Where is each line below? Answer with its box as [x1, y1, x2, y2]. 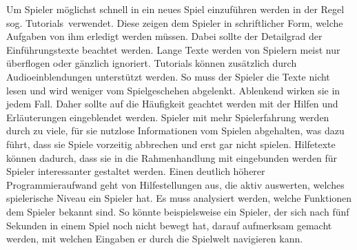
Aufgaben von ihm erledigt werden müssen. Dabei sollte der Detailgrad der [6, 29, 323, 43]
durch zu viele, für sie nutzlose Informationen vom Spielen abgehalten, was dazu [6, 123, 345, 138]
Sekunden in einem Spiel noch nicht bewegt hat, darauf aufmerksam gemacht [6, 218, 332, 232]
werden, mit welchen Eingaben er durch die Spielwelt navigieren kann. [6, 231, 303, 246]
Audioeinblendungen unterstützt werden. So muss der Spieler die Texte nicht [6, 69, 330, 83]
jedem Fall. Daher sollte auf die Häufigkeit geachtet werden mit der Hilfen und [6, 96, 338, 111]
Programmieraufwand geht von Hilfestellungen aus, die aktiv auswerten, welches [6, 177, 345, 191]
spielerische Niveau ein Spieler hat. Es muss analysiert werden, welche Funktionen [6, 191, 352, 205]
